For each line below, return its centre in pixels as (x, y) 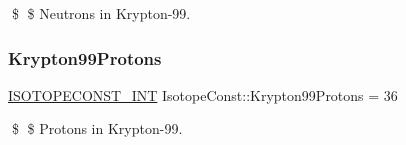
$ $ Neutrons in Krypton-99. (101, 13)
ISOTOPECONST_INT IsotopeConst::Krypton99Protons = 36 (203, 94)
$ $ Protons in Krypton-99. (97, 128)
